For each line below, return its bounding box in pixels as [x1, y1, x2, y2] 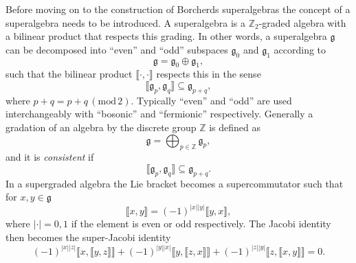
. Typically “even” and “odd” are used [131, 93, 292, 107]
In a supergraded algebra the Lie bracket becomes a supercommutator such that [5, 176, 344, 190]
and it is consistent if [5, 150, 94, 164]
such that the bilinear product [5, 67, 133, 81]
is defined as [209, 119, 261, 134]
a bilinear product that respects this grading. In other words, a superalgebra [5, 29, 327, 43]
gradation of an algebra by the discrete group [5, 119, 197, 134]
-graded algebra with [258, 15, 346, 30]
